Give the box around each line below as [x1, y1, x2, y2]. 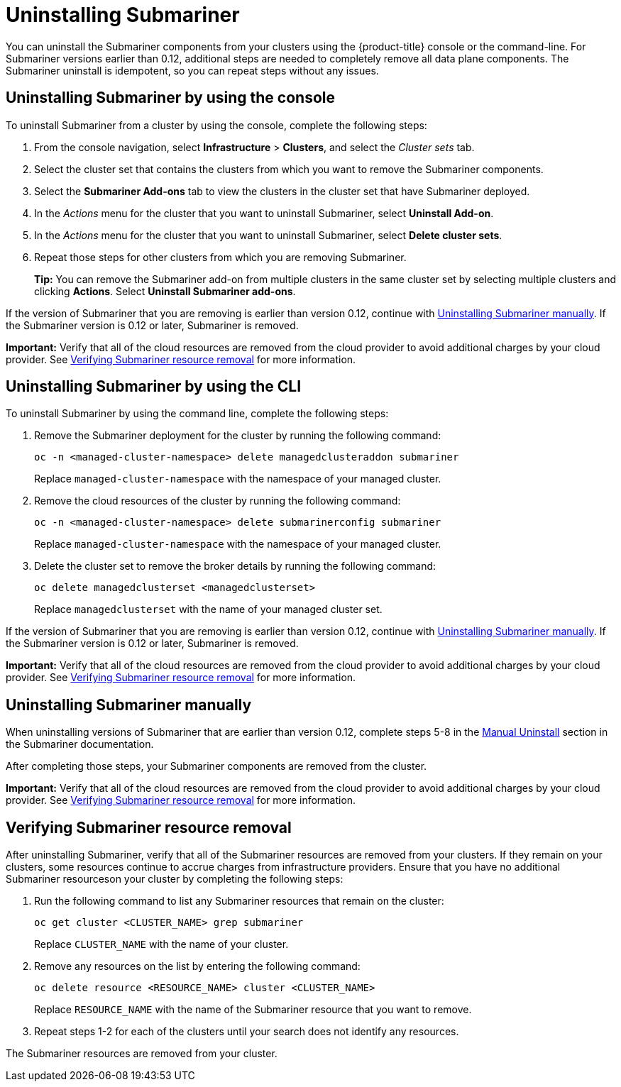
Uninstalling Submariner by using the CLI [6, 377, 302, 396]
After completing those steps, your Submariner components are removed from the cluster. [6, 760, 427, 773]
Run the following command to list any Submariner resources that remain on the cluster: [34, 895, 444, 907]
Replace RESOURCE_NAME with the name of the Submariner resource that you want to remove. [34, 1003, 472, 1016]
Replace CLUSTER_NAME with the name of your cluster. [34, 938, 289, 951]
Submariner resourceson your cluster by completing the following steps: [6, 873, 344, 885]
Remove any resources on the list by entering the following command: [34, 960, 361, 973]
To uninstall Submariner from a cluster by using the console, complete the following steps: [6, 118, 427, 131]
